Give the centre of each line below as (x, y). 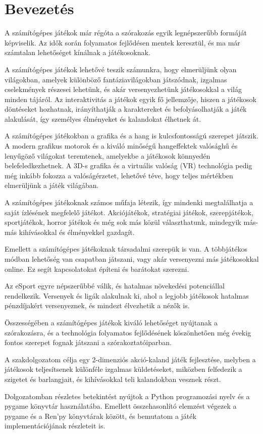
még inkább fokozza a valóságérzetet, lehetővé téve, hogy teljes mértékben (119, 175)
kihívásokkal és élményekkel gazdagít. (77, 232)
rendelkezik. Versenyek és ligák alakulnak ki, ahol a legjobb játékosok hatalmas (127, 295)
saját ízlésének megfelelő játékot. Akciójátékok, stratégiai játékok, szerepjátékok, (129, 212)
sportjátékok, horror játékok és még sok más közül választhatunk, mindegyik (123, 222)
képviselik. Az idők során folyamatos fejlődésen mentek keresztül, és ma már (122, 42)
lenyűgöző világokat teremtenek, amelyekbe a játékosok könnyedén (108, 155)
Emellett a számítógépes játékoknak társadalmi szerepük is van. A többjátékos (126, 249)
